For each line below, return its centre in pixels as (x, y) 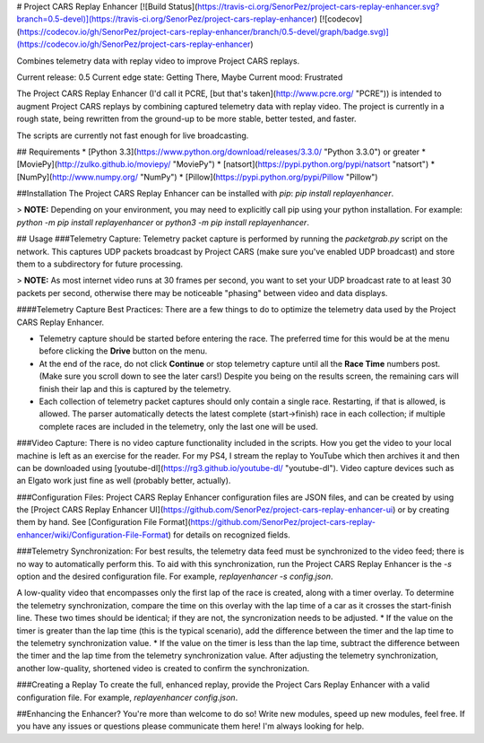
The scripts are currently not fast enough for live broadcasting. (133, 135)
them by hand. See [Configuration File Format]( (104, 522)
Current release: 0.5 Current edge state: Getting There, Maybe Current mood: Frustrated (180, 77)
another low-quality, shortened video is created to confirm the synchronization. (163, 668)
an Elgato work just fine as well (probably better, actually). (124, 481)
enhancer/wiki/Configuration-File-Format (93, 535)
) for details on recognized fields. (229, 535)
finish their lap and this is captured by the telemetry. (135, 389)
